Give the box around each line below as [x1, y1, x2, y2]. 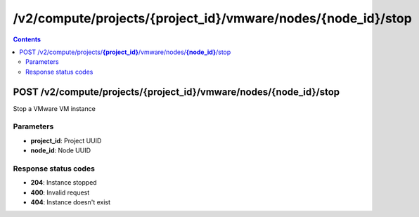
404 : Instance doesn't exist [30, 198, 111, 206]
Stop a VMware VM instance [13, 104, 96, 112]
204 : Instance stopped [30, 178, 98, 187]
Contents [13, 35, 41, 44]
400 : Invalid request [30, 188, 90, 197]
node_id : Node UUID [30, 146, 91, 154]
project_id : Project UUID [30, 136, 102, 145]
